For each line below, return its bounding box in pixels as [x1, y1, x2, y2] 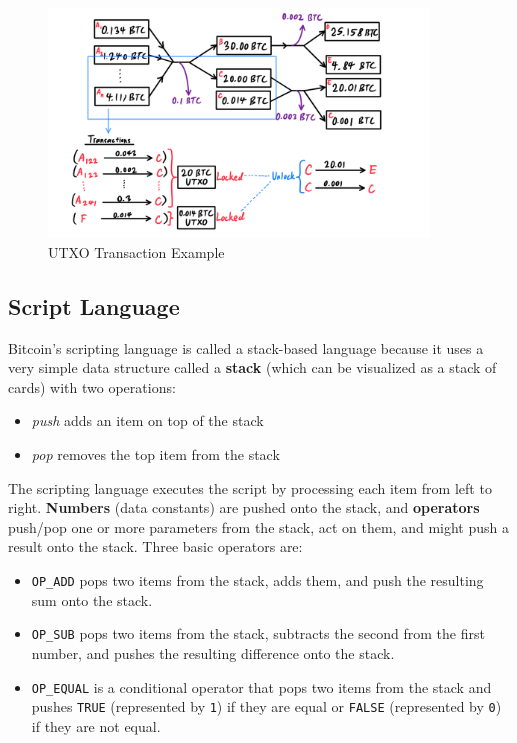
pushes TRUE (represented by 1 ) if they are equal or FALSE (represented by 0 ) [31, 696, 502, 717]
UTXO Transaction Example [48, 241, 225, 262]
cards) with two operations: [8, 376, 176, 397]
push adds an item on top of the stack [31, 410, 264, 431]
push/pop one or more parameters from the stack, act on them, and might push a [8, 516, 509, 537]
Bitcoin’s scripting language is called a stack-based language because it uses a [8, 337, 484, 358]
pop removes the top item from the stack [31, 444, 280, 465]
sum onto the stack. [31, 589, 153, 610]
